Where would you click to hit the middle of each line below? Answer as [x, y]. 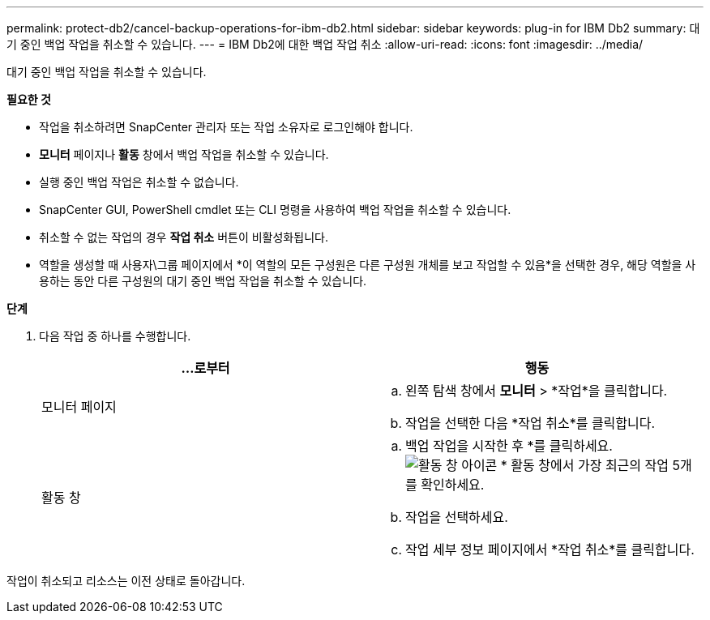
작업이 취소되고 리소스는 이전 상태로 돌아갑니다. [126, 581]
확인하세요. [453, 485]
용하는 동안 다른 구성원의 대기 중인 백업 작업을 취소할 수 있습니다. [203, 281]
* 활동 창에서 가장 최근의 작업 [584, 465]
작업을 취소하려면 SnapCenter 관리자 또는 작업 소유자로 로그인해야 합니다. [226, 127]
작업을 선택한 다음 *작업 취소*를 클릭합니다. [530, 423]
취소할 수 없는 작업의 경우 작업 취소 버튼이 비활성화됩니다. [184, 237]
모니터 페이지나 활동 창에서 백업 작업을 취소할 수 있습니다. [184, 154]
